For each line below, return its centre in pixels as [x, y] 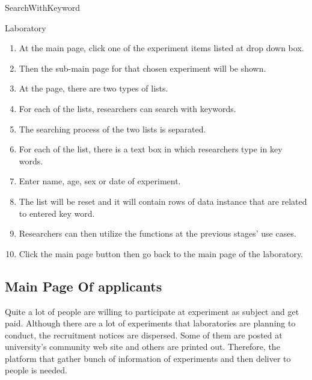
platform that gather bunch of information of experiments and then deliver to [148, 358]
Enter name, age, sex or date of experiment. [100, 181]
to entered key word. [57, 213]
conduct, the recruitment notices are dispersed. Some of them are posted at [144, 335]
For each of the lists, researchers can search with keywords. [127, 108]
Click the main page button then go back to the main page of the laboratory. [161, 253]
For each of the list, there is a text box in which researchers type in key [151, 149]
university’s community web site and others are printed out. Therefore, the [142, 347]
